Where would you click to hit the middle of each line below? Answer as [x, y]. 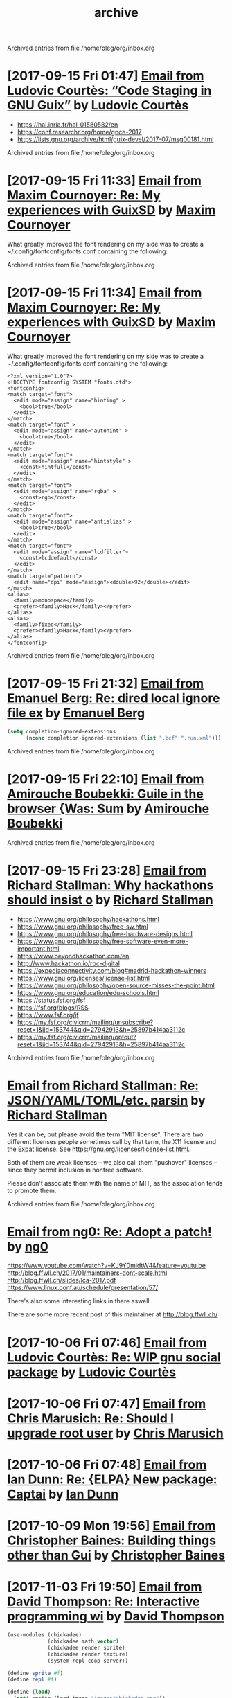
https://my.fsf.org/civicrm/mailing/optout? [77, 1037]
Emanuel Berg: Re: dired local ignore [114, 698]
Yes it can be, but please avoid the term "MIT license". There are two [105, 1134]
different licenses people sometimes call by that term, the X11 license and [112, 1141]
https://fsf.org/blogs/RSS [53, 1007]
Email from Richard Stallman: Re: [103, 1085]
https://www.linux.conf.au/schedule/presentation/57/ [83, 1288]
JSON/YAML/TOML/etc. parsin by [106, 1100]
